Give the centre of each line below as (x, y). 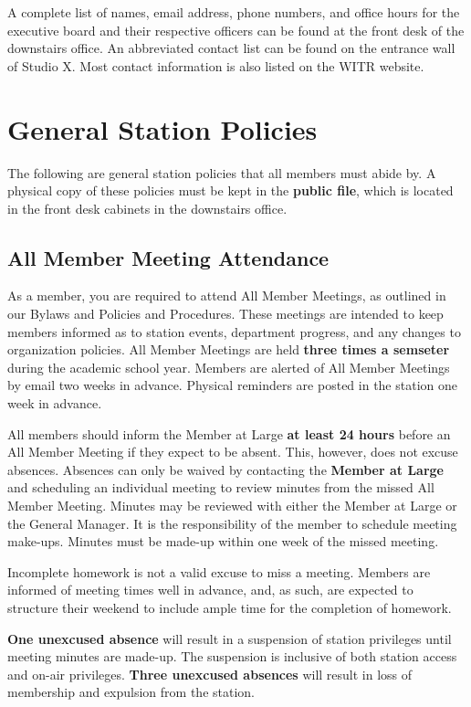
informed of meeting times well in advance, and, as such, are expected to (210, 590)
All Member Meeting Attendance (168, 257)
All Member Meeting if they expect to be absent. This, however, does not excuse (233, 452)
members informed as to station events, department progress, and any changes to (234, 331)
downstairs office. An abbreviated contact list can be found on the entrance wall (231, 48)
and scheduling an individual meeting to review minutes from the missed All (221, 487)
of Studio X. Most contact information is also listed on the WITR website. (216, 65)
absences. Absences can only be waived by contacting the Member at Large (225, 469)
